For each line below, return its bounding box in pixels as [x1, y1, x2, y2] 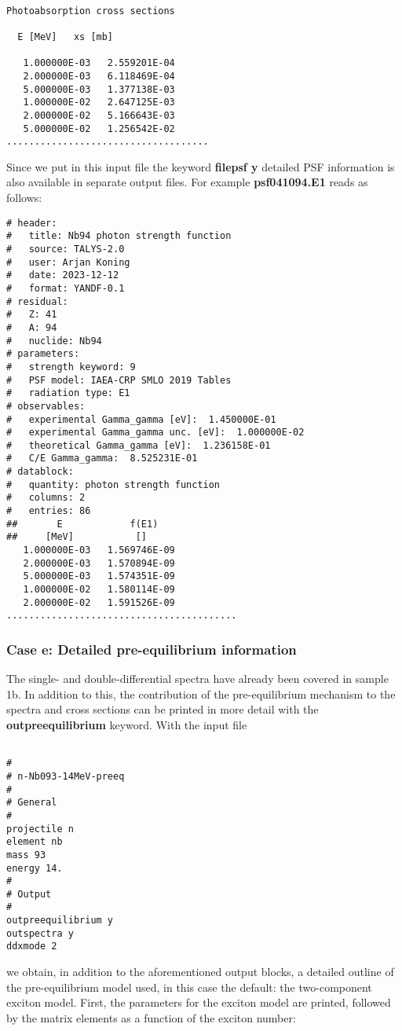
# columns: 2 [6, 492, 86, 504]
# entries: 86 [6, 505, 91, 517]
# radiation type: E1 [6, 387, 130, 399]
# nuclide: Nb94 [6, 335, 102, 347]
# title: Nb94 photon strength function [6, 230, 232, 242]
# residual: [6, 295, 68, 307]
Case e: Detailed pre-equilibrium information [6, 639, 297, 659]
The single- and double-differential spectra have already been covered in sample [6, 670, 389, 687]
